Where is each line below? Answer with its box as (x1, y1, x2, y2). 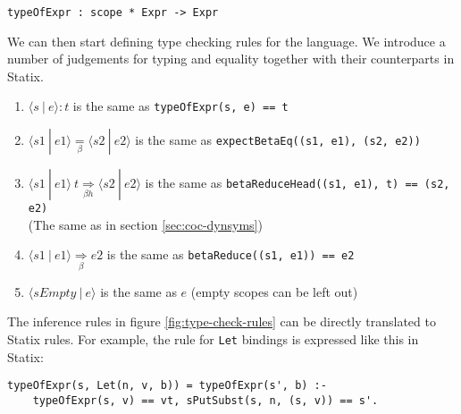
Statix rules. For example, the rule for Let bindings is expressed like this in (7, 329, 419, 348)
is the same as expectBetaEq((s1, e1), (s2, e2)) (135, 131, 421, 149)
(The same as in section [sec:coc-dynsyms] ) (28, 215, 263, 233)
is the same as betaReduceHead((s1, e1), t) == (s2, (145, 173, 450, 192)
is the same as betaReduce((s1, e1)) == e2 (106, 245, 355, 264)
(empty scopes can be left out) (190, 282, 358, 300)
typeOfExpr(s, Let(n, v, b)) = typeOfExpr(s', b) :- (7, 379, 327, 393)
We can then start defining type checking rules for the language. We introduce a (7, 31, 446, 50)
